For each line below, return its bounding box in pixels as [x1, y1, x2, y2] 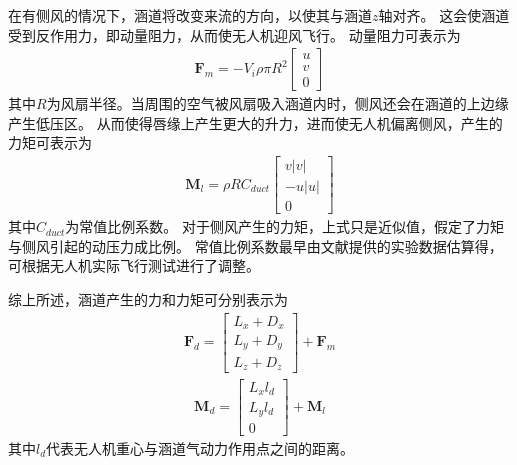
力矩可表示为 [8, 132, 92, 153]
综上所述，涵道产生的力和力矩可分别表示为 [8, 288, 288, 309]
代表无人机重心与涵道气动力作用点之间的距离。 [46, 438, 355, 459]
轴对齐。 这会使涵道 [378, 5, 510, 25]
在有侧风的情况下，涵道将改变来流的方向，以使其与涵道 [8, 5, 372, 25]
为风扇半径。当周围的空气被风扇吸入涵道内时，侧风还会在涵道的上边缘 [46, 93, 509, 114]
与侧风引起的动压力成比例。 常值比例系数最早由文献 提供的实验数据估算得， [8, 235, 503, 256]
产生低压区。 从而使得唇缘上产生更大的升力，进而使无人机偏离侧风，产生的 [8, 112, 503, 133]
